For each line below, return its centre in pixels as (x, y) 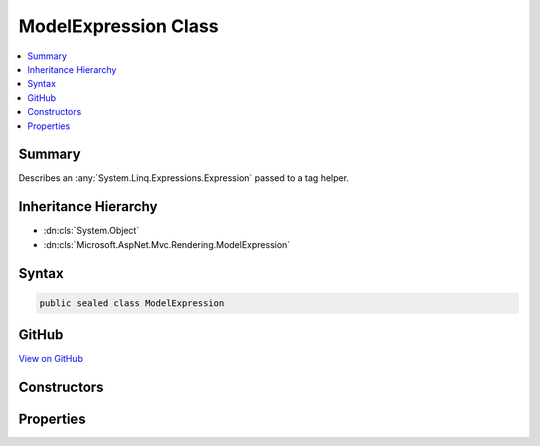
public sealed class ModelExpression (132, 303)
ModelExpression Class (118, 26)
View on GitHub (51, 359)
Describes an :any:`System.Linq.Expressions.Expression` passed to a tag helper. (184, 178)
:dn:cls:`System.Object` (91, 231)
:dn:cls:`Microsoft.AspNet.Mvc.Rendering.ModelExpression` (167, 244)
